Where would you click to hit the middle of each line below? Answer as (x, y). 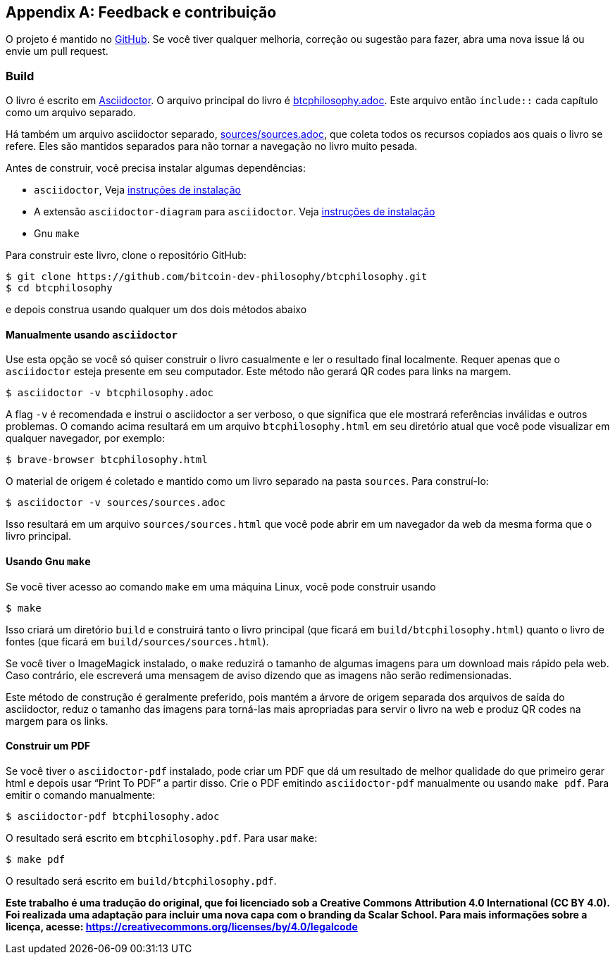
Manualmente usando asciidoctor (92, 334)
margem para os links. (57, 721)
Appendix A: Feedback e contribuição (141, 12)
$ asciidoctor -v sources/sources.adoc (116, 503)
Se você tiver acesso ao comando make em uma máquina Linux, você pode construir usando (221, 586)
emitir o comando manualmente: (81, 795)
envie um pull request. (57, 51)
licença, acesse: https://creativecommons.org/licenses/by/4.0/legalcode (182, 926)
